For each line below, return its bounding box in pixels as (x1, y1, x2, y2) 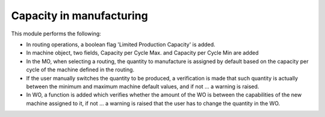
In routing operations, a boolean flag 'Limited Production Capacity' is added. (26, 41, 216, 48)
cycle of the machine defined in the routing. (26, 66, 135, 73)
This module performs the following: (11, 30, 102, 37)
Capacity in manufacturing (11, 9, 149, 22)
